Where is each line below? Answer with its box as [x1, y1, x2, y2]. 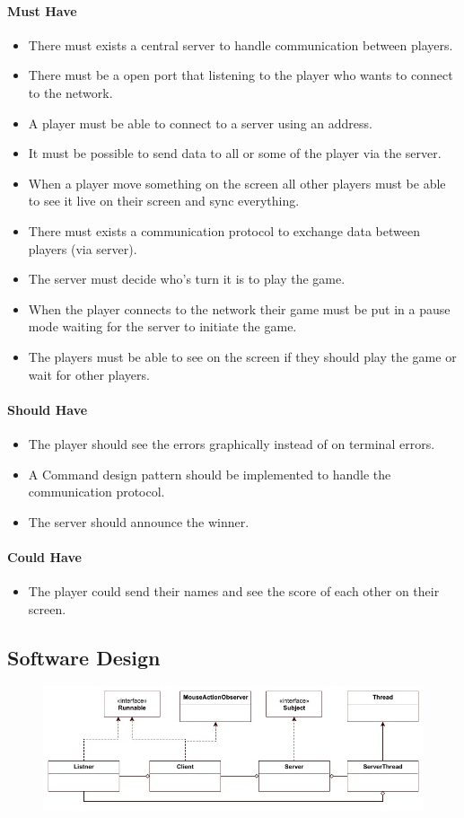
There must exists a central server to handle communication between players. [28, 35, 453, 54]
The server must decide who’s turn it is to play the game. [28, 269, 346, 288]
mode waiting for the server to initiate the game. [28, 317, 297, 336]
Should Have [7, 400, 88, 418]
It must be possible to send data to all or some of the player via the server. [28, 144, 442, 163]
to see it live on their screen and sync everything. [28, 191, 300, 210]
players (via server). [28, 239, 137, 258]
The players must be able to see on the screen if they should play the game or [28, 347, 457, 365]
